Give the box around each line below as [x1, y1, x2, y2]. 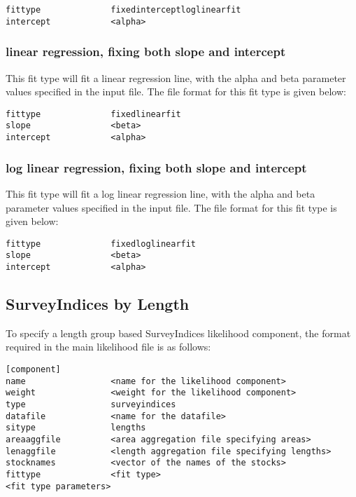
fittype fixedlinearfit [6, 109, 181, 119]
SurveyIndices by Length [6, 293, 190, 315]
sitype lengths [6, 423, 146, 433]
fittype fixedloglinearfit [6, 238, 197, 249]
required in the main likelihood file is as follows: [6, 339, 211, 354]
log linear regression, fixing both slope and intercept [6, 158, 307, 176]
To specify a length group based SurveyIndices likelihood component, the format [6, 325, 351, 340]
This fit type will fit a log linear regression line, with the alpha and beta [6, 186, 315, 200]
